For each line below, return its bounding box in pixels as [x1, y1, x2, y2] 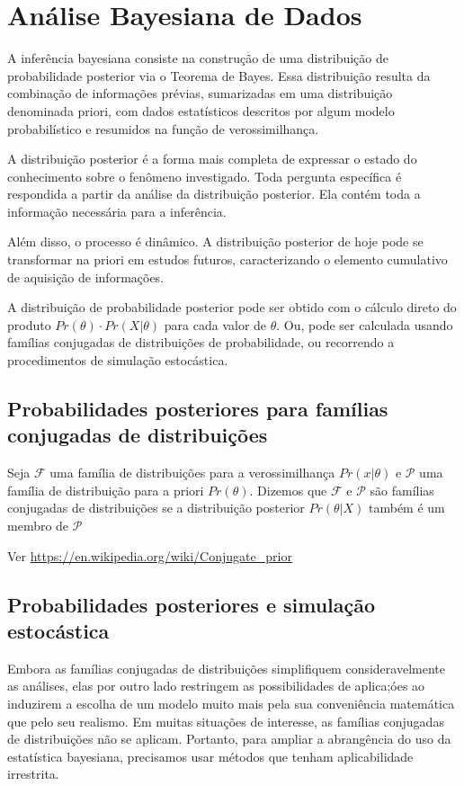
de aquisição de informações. [7, 267, 165, 286]
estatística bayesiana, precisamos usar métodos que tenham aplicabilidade [7, 746, 414, 765]
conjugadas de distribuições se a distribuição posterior [7, 498, 305, 517]
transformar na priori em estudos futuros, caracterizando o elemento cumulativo [7, 250, 448, 269]
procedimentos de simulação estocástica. [7, 351, 228, 370]
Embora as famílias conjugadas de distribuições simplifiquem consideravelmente [7, 658, 445, 677]
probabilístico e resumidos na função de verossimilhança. [7, 119, 319, 138]
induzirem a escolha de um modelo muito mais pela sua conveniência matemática [7, 693, 455, 712]
